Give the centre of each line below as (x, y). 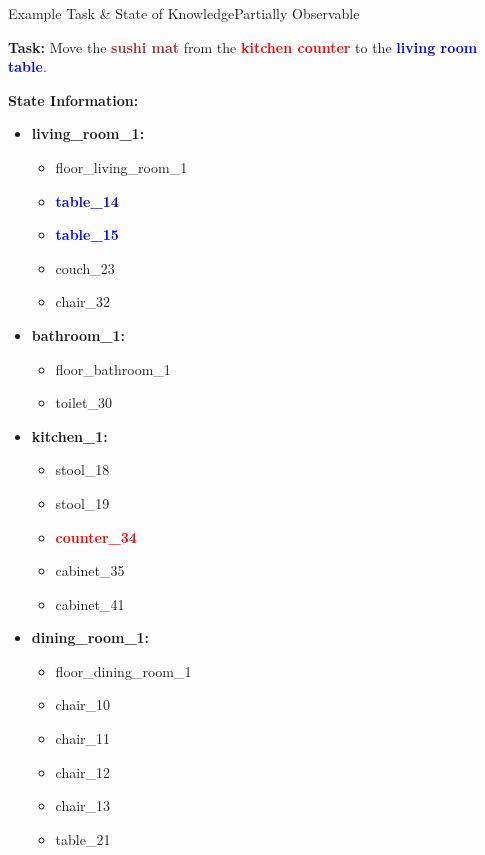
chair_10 (83, 704)
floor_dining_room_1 (123, 670)
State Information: (73, 99)
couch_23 (85, 267)
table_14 (87, 200)
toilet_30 (83, 402)
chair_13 (83, 805)
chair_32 (83, 301)
